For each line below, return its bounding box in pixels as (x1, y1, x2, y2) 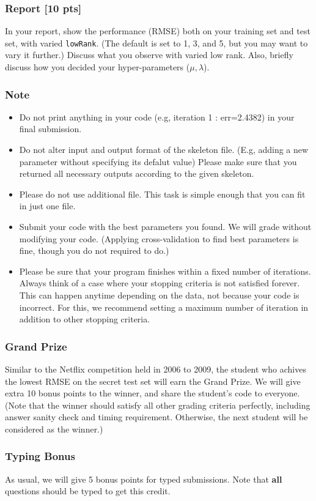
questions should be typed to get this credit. (5, 484, 171, 497)
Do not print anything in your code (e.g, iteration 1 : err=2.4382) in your (19, 110, 295, 123)
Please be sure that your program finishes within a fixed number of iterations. (19, 264, 311, 277)
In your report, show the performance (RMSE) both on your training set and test (5, 24, 310, 37)
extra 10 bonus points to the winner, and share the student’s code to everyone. (5, 387, 300, 399)
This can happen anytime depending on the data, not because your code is (19, 289, 299, 301)
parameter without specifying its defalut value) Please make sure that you (19, 155, 297, 168)
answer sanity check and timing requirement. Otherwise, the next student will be (5, 410, 308, 423)
